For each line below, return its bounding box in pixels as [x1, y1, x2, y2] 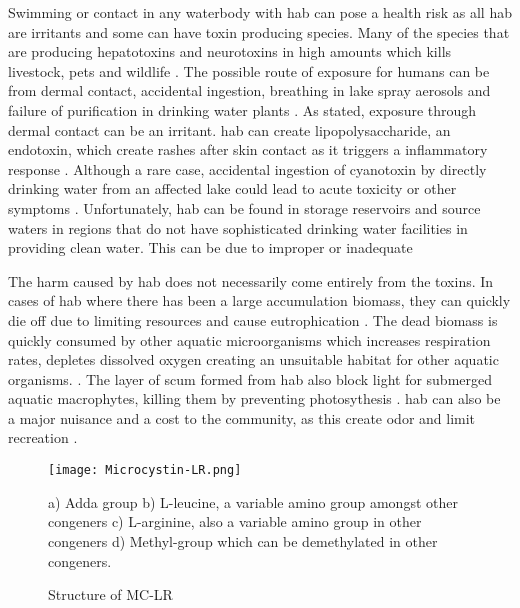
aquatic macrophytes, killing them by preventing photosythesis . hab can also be [8, 388, 501, 409]
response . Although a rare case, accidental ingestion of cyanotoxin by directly [8, 158, 487, 179]
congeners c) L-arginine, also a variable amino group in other [48, 511, 422, 532]
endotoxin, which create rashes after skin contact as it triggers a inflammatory [8, 139, 488, 160]
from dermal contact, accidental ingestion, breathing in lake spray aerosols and [8, 80, 491, 101]
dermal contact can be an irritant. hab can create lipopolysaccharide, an [8, 119, 451, 140]
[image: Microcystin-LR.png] [48, 463, 242, 478]
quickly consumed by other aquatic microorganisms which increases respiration [8, 329, 491, 350]
